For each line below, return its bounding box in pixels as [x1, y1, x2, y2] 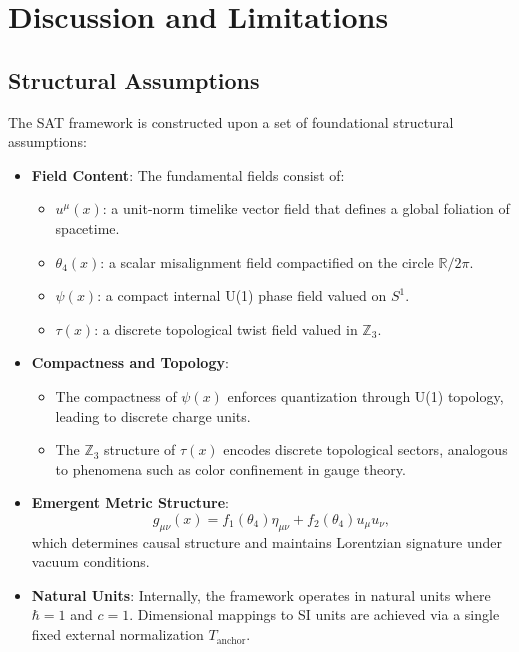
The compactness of [55, 385, 177, 406]
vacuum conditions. [31, 551, 150, 572]
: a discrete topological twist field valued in [94, 318, 358, 339]
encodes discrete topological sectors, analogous [223, 439, 508, 460]
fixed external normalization [31, 624, 204, 645]
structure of [104, 439, 176, 460]
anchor [216, 635, 246, 646]
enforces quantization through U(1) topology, [227, 385, 504, 406]
